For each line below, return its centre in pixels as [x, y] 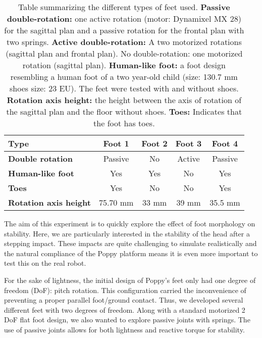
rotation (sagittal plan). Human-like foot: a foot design [124, 65]
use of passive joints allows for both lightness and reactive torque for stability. [124, 329]
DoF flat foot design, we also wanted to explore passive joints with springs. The [127, 320]
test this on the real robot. [45, 263]
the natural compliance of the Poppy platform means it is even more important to [131, 253]
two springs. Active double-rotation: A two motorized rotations [124, 42]
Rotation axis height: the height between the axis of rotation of [124, 100]
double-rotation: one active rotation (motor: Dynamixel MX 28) [124, 18]
